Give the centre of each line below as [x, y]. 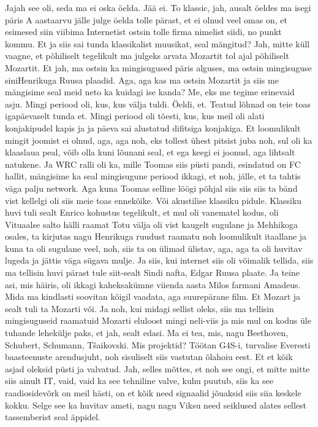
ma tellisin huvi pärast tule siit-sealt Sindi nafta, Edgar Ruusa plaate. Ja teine [152, 272]
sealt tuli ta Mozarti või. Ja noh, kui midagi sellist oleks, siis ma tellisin [140, 308]
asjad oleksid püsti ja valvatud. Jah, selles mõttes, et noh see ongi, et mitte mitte [157, 368]
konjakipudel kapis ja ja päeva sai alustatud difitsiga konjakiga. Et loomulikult [153, 127]
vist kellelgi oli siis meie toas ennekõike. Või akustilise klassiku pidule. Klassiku [153, 200]
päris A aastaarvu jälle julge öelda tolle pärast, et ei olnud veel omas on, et [146, 19]
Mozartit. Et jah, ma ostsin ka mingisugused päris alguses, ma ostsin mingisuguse [158, 67]
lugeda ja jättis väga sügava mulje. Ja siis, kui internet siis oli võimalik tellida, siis [159, 260]
